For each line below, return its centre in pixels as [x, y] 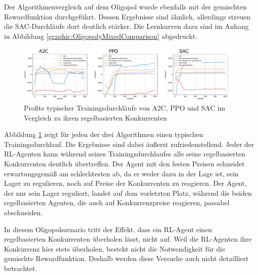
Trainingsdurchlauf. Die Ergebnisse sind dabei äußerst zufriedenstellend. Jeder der [129, 144]
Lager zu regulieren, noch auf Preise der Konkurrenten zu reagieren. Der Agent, [126, 183]
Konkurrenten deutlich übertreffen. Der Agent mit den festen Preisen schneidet [125, 163]
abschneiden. [23, 212]
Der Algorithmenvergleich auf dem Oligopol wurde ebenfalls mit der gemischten [126, 6]
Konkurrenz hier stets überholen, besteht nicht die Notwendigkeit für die [115, 248]
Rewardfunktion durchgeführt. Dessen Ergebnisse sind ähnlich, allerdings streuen [127, 16]
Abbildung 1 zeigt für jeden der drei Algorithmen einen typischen [104, 134]
